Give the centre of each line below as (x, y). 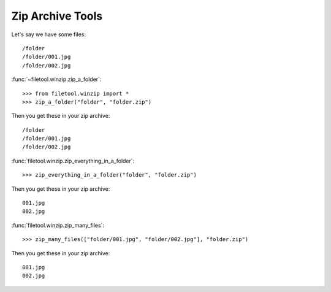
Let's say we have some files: (48, 34)
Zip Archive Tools (57, 16)
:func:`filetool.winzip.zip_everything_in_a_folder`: (73, 161)
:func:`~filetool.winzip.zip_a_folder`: (56, 79)
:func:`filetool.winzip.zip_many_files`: (58, 225)
